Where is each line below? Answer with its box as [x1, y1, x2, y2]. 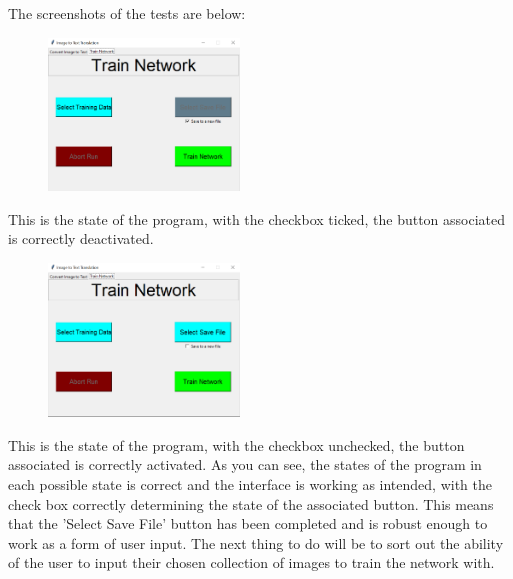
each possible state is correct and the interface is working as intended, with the [8, 473, 492, 494]
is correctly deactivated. [8, 228, 154, 249]
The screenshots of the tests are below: [8, 3, 246, 23]
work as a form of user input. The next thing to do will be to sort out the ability [8, 532, 504, 553]
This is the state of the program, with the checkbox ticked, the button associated [8, 208, 506, 229]
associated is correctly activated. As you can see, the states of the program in [8, 454, 482, 475]
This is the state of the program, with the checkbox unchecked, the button [8, 434, 465, 455]
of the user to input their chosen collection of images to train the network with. [8, 552, 495, 573]
